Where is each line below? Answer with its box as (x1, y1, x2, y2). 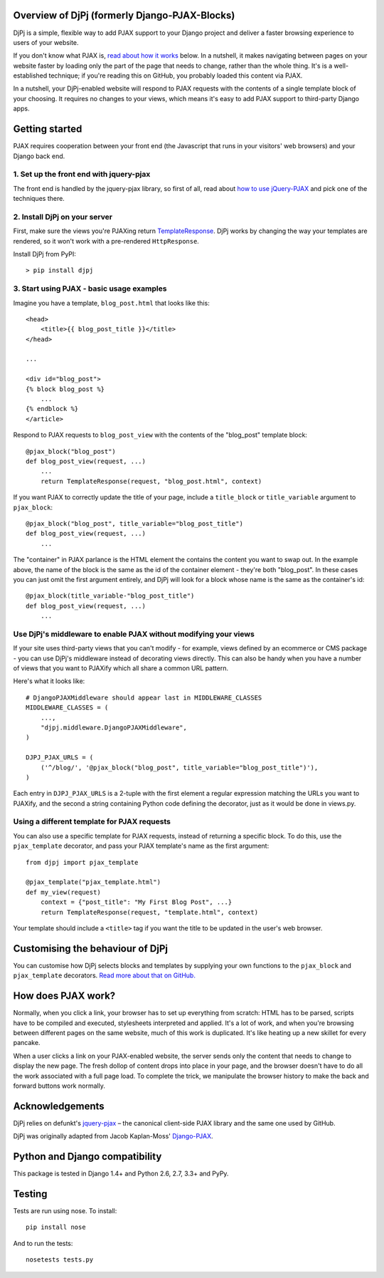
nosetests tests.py (26, 1256, 94, 1264)
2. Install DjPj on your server (13, 212, 113, 222)
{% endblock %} (26, 405, 79, 413)
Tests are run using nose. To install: (13, 1207, 117, 1215)
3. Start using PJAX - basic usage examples (13, 284, 167, 293)
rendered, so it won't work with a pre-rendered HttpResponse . (13, 237, 199, 245)
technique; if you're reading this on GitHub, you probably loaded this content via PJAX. (48, 71, 303, 80)
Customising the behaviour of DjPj (13, 942, 169, 955)
